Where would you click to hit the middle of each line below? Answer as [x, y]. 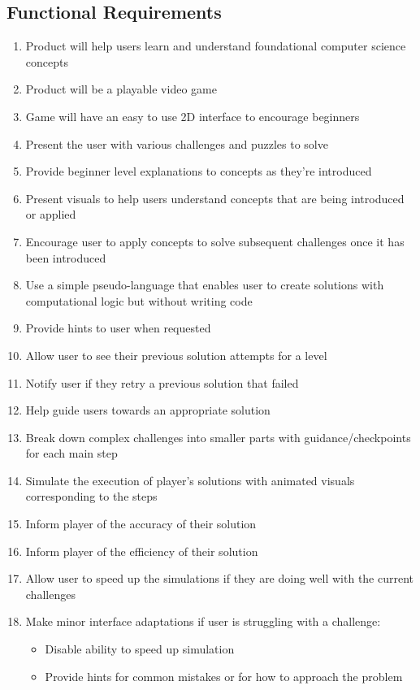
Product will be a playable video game [121, 89]
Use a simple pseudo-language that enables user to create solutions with [205, 285]
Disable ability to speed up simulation [140, 649]
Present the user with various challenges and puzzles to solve [177, 143]
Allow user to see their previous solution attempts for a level [176, 355]
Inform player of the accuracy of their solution [141, 524]
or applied [51, 214]
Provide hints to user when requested [118, 328]
